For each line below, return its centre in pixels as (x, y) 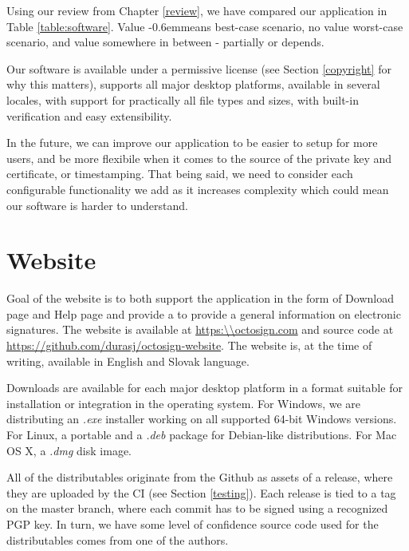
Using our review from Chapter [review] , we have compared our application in (197, 10)
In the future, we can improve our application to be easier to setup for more (192, 143)
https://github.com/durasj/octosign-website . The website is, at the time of (189, 345)
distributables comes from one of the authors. (118, 539)
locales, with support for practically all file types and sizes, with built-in (183, 99)
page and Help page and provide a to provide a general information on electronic (204, 313)
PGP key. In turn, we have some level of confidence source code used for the (193, 523)
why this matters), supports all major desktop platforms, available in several (193, 84)
